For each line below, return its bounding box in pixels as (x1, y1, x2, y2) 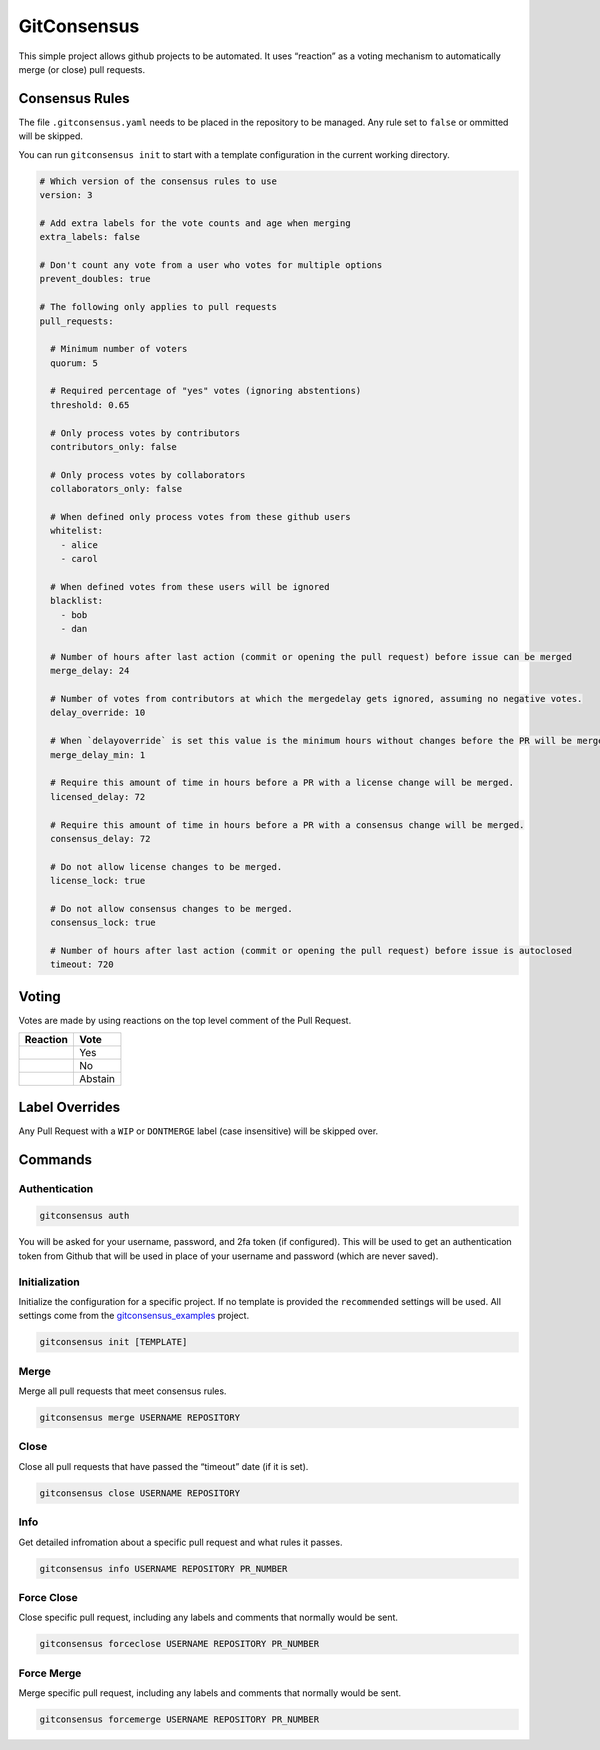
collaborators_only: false (50, 483, 183, 495)
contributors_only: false (50, 441, 177, 453)
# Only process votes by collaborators (50, 469, 246, 480)
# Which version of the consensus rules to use (39, 175, 277, 187)
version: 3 (39, 190, 93, 200)
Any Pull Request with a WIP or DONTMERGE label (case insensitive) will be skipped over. (18, 1125, 379, 1137)
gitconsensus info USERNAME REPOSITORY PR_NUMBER (39, 1563, 288, 1574)
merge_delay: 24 (50, 665, 130, 677)
